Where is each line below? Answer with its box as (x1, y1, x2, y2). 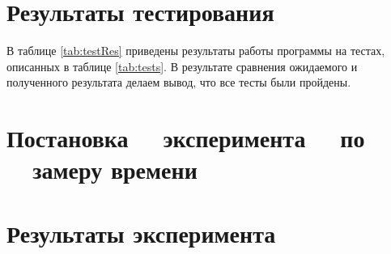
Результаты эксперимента (6, 216, 276, 249)
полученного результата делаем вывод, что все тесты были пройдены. (6, 74, 351, 91)
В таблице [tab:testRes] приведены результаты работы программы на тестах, (6, 42, 385, 59)
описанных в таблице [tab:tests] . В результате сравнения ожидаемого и (6, 57, 358, 74)
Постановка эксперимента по (6, 121, 365, 155)
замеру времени (32, 153, 198, 186)
